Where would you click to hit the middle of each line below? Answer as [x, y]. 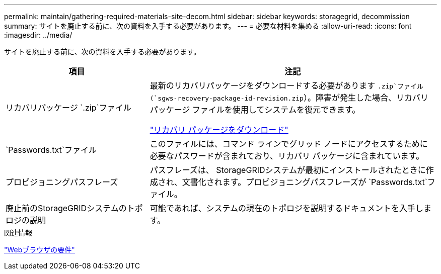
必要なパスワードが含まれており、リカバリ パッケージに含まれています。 [287, 156]
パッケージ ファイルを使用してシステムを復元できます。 [255, 110]
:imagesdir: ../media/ [38, 35]
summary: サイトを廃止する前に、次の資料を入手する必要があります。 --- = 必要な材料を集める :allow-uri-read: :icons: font [208, 26]
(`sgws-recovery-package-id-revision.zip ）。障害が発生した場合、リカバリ [289, 98]
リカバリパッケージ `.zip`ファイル [68, 108]
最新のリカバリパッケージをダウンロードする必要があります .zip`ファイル [286, 85]
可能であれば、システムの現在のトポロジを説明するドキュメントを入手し [287, 208]
